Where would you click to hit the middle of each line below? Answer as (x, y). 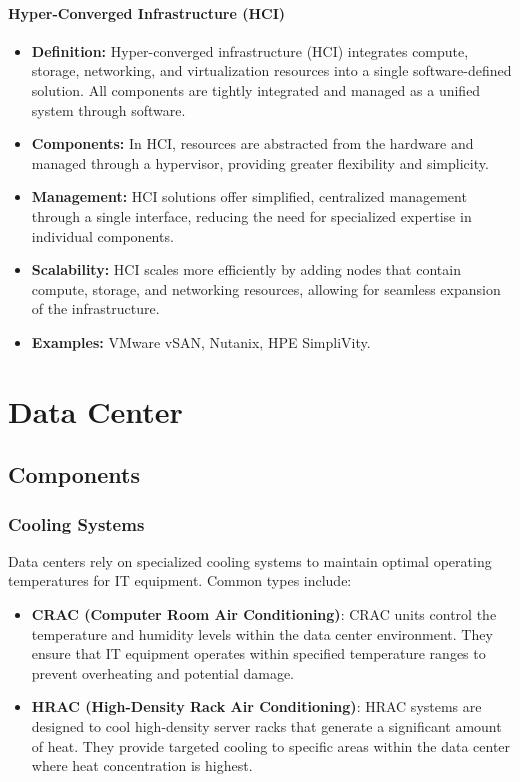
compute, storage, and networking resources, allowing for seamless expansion (266, 288)
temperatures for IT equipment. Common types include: (180, 580)
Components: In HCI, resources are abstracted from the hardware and (252, 143)
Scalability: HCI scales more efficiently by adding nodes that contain (246, 269)
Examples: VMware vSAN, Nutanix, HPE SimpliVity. (201, 341)
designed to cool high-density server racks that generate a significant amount (266, 726)
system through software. (108, 109)
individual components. (102, 235)
